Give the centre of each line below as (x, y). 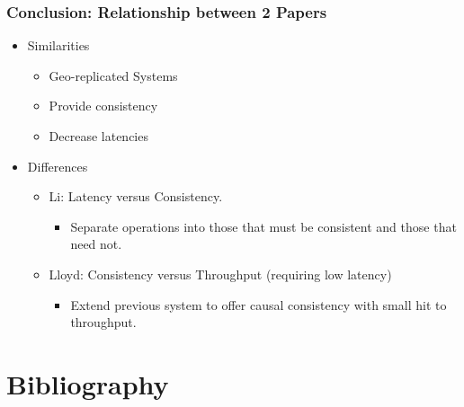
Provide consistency (103, 106)
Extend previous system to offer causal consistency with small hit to (259, 304)
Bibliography (88, 383)
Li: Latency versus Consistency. (136, 196)
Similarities (58, 45)
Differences (58, 166)
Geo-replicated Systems (113, 75)
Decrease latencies (98, 136)
